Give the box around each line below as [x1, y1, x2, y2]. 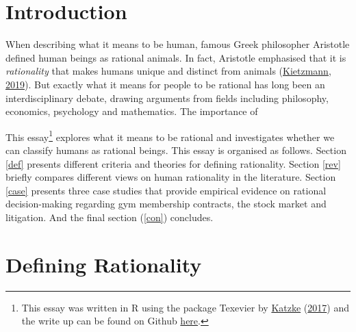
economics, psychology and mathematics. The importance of [5, 104, 258, 118]
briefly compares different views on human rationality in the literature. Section [5, 170, 336, 184]
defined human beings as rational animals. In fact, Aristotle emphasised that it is [5, 50, 346, 64]
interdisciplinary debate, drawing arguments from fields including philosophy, [5, 90, 329, 105]
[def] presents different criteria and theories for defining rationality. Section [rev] [5, 156, 341, 170]
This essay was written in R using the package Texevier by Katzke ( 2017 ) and [21, 300, 349, 314]
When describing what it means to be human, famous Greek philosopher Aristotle [5, 37, 350, 51]
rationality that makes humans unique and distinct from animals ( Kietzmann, [5, 64, 331, 78]
